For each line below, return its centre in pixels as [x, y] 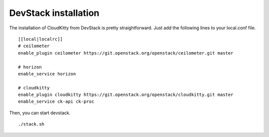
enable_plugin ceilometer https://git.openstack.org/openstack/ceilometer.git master [126, 53]
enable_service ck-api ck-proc [56, 102]
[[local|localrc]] [41, 39]
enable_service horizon [47, 74]
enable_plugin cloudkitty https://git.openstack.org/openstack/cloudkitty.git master [126, 95]
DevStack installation [54, 13]
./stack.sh [31, 124]
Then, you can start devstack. [40, 113]
